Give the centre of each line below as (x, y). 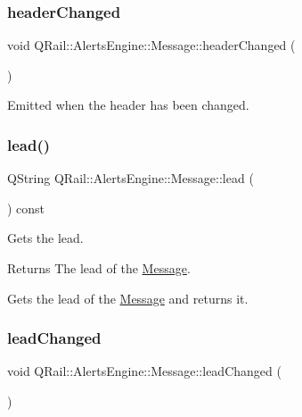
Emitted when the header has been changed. (128, 105)
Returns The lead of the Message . (99, 268)
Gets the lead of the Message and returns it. (128, 298)
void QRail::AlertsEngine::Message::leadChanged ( (144, 371)
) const (26, 208)
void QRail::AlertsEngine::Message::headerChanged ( (151, 45)
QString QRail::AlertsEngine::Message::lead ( (131, 178)
